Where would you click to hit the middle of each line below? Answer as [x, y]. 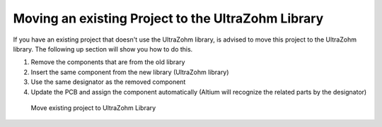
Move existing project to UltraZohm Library [93, 108]
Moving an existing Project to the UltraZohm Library [168, 18]
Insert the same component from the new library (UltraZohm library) [130, 72]
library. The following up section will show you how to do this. [103, 49]
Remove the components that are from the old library [108, 62]
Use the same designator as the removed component [108, 82]
